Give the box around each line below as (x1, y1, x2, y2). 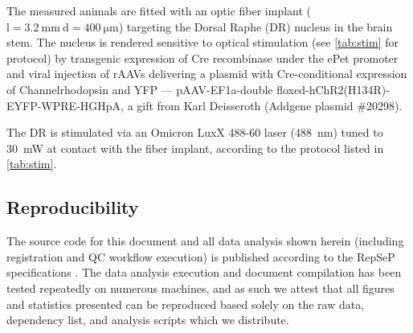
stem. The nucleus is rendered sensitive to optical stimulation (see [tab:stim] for (6, 34, 399, 51)
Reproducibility (6, 195, 139, 220)
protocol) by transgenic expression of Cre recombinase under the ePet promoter (6, 49, 399, 66)
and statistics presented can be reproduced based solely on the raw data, (6, 295, 365, 312)
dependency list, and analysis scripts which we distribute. (6, 311, 289, 328)
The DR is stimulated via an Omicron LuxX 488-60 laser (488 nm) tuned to (6, 124, 383, 141)
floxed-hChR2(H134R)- (276, 80, 390, 97)
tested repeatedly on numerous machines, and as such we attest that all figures (6, 279, 395, 296)
